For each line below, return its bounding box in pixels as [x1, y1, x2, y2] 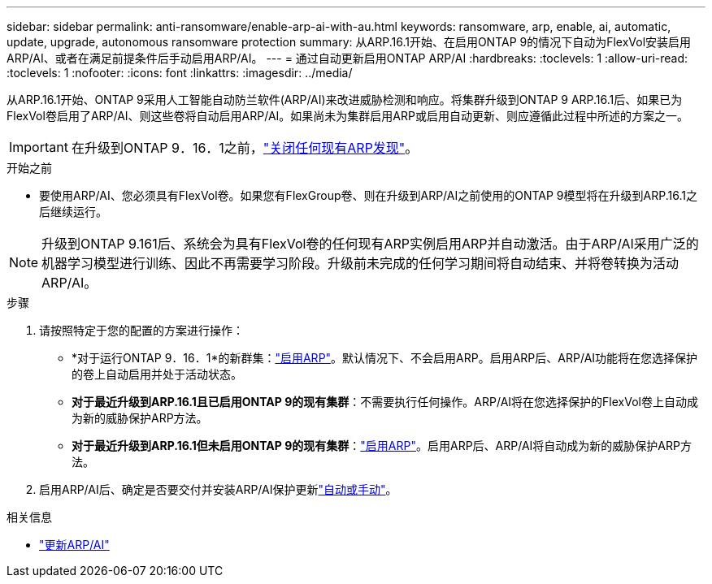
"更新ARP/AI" [39, 538, 110, 552]
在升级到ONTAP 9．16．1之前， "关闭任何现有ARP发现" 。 [71, 140, 419, 156]
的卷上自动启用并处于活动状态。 [72, 367, 242, 381]
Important [9, 139, 68, 155]
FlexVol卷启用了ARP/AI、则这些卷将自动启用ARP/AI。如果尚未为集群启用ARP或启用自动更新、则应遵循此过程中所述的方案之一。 [7, 109, 688, 123]
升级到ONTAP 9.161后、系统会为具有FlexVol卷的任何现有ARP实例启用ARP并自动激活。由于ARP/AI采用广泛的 [41, 236, 699, 252]
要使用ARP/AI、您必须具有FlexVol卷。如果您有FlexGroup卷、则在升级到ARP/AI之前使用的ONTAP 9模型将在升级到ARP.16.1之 [39, 188, 697, 202]
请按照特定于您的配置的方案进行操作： [39, 323, 244, 337]
